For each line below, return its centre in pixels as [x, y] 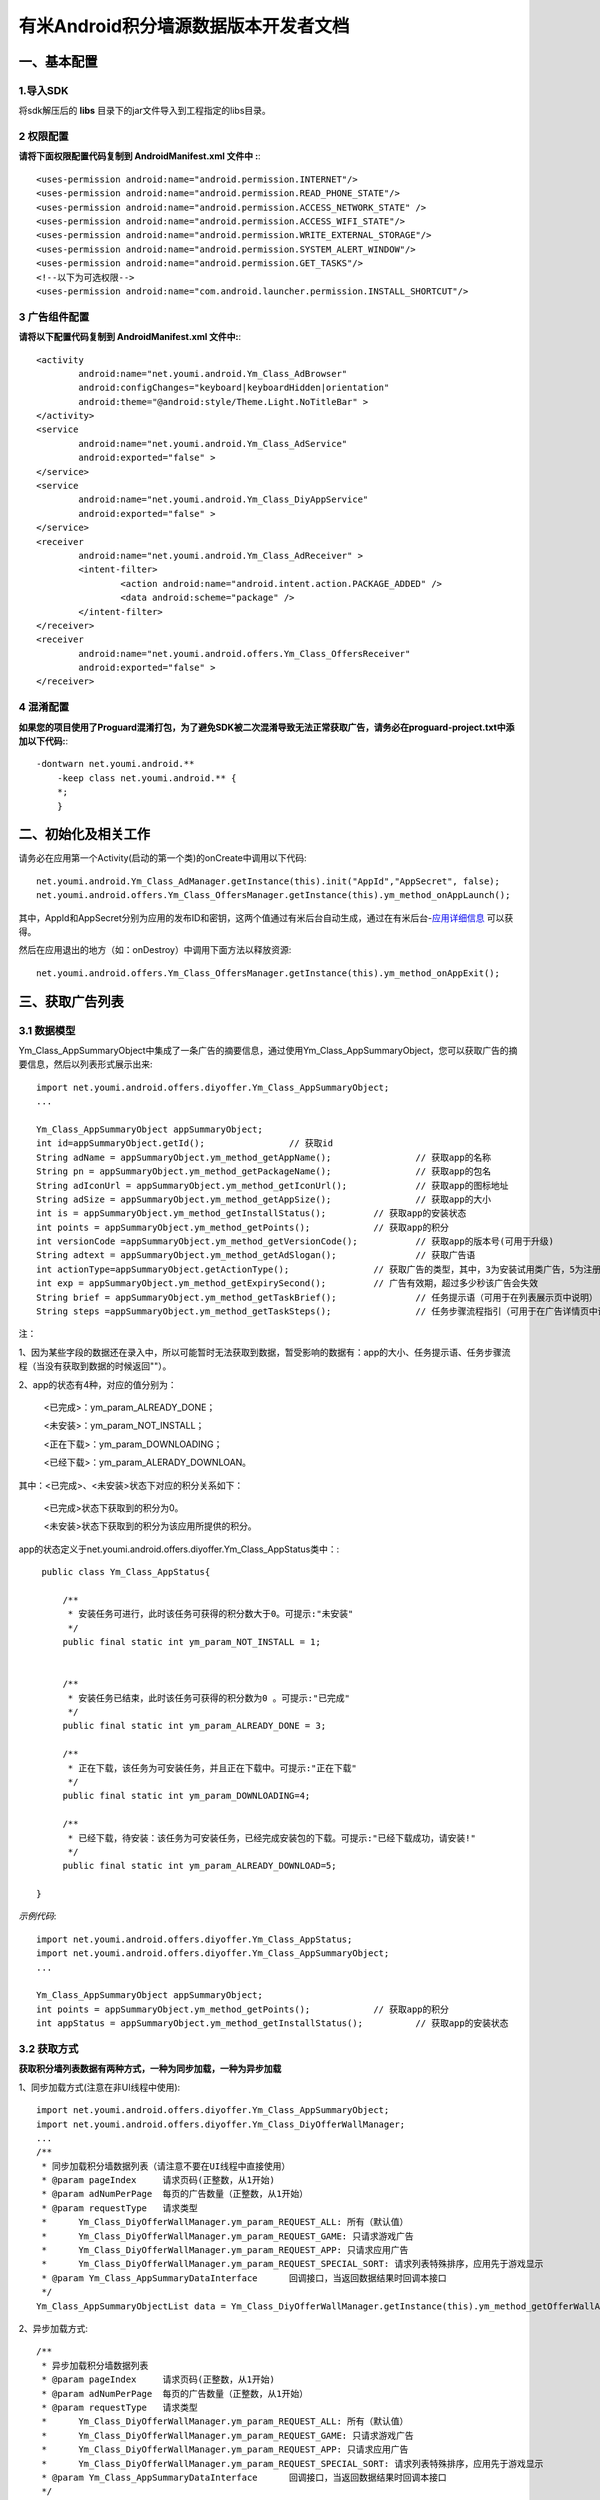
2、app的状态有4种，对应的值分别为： [97, 1384]
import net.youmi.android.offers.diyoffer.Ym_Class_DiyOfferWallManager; [221, 2124]
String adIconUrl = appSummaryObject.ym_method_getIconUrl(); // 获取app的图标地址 [272, 1185]
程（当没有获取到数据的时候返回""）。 [95, 1366]
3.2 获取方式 [48, 2048]
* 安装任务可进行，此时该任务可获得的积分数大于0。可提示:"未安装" [210, 1614]
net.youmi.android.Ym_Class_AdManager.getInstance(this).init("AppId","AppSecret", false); [268, 881]
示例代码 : [37, 1916]
